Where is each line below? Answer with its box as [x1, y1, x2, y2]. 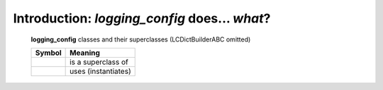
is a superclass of [70, 57, 129, 67]
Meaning [70, 48, 101, 58]
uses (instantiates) [70, 66, 131, 76]
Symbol [35, 48, 62, 58]
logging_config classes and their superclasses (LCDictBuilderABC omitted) [30, 35, 251, 44]
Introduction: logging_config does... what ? [13, 11, 271, 26]
